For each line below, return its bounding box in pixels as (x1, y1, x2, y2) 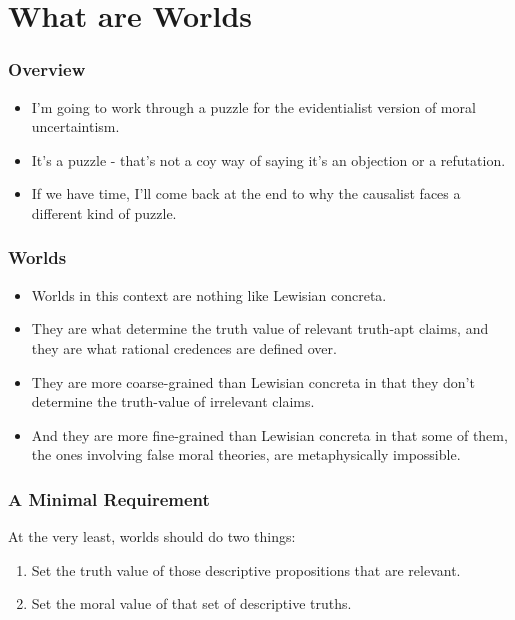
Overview (8, 57, 86, 82)
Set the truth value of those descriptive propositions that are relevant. (31, 559, 461, 580)
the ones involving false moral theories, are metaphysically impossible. (31, 444, 461, 465)
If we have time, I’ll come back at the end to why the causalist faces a (31, 183, 461, 204)
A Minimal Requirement (8, 486, 210, 511)
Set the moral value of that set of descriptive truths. (31, 593, 352, 614)
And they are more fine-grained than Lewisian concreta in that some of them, (31, 424, 508, 445)
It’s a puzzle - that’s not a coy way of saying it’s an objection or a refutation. (31, 149, 506, 170)
